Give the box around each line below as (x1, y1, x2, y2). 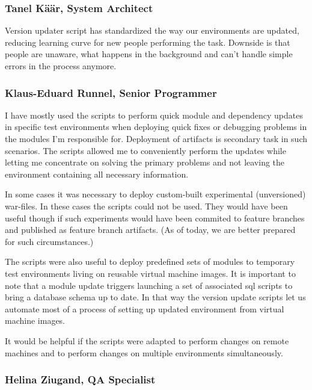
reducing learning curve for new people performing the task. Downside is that (5, 36, 290, 48)
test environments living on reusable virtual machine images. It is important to (5, 267, 296, 279)
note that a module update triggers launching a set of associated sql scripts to (5, 279, 293, 291)
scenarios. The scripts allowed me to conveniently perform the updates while (5, 144, 286, 156)
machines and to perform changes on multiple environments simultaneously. (5, 346, 283, 359)
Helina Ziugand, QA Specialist (5, 372, 156, 387)
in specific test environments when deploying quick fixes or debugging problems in (5, 120, 307, 133)
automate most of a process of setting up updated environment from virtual (5, 302, 284, 315)
